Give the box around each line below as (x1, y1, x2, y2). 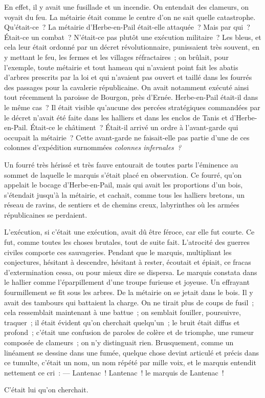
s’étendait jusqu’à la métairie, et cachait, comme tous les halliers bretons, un (4, 189, 245, 200)
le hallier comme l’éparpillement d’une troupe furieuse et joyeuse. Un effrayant (4, 277, 250, 287)
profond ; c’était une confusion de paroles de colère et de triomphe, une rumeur (4, 327, 254, 338)
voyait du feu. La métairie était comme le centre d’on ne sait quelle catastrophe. (4, 11, 256, 22)
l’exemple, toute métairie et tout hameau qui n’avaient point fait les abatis (4, 61, 238, 72)
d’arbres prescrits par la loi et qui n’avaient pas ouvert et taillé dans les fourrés (4, 72, 252, 82)
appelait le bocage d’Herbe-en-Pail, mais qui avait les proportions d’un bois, (4, 179, 243, 190)
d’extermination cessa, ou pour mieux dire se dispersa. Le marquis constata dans (4, 266, 257, 277)
